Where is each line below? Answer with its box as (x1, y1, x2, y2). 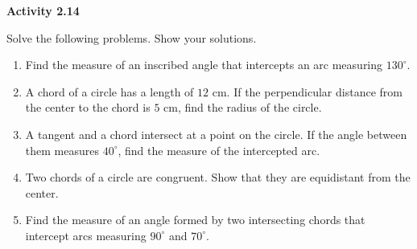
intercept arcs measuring (25, 227, 147, 243)
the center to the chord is (25, 99, 151, 116)
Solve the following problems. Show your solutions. (6, 29, 257, 46)
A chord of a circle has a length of (25, 83, 194, 100)
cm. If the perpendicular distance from (212, 83, 403, 100)
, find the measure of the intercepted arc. (118, 141, 320, 158)
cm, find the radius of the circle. (163, 99, 322, 116)
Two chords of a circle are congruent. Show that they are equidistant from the (25, 169, 411, 186)
